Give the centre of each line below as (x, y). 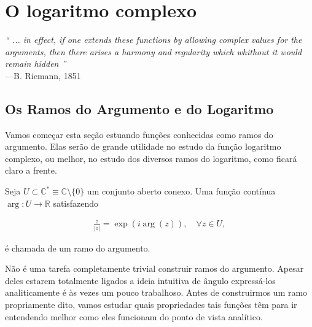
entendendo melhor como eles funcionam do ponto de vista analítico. (134, 316)
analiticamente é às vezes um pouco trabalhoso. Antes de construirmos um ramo (156, 292)
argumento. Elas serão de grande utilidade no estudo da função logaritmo (143, 146)
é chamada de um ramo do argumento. (78, 248)
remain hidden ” (36, 63)
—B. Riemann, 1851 (43, 75)
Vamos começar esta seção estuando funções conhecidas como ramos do (139, 134)
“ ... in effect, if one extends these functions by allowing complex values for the (154, 40)
